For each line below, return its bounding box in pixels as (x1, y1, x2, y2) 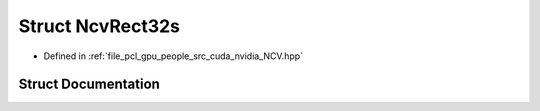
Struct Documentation (18, 76, 160, 93)
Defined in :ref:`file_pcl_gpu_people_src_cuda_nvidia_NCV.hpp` (43, 50, 304, 62)
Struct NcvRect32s (18, 15, 180, 37)
